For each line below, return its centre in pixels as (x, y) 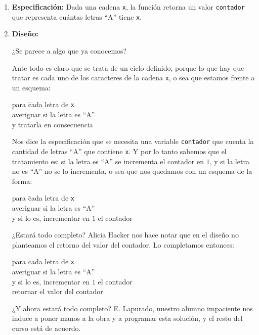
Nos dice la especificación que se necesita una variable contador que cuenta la (133, 141)
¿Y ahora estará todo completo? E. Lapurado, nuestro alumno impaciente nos (132, 308)
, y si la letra (229, 161)
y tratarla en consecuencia (52, 124)
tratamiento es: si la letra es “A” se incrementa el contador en (108, 161)
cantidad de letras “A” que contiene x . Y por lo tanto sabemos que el (119, 151)
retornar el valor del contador (57, 291)
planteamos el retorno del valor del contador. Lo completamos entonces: (123, 244)
